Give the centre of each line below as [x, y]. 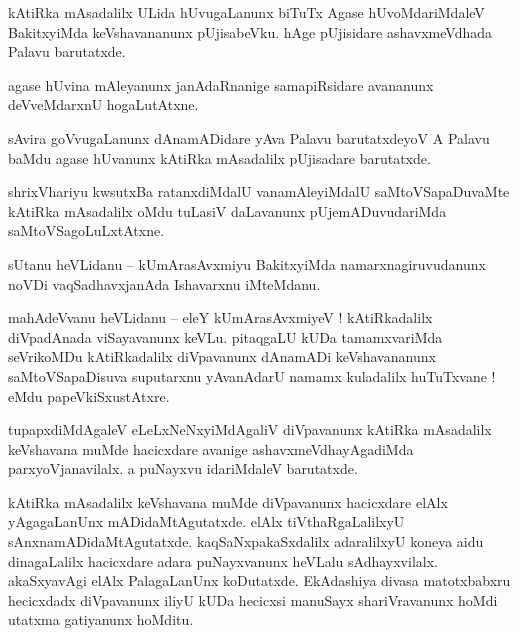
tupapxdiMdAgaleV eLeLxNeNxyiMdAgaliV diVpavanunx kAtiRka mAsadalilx [250, 429]
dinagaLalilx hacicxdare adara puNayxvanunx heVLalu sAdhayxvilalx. [223, 560]
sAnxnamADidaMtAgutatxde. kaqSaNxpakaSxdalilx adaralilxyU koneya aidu [246, 541]
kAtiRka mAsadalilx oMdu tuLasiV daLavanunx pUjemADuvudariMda [227, 210]
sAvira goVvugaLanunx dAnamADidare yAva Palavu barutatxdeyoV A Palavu [249, 137]
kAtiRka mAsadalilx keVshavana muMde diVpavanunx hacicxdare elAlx [228, 501]
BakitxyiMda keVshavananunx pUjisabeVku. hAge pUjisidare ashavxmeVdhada [250, 31]
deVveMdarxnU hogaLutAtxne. [103, 104]
